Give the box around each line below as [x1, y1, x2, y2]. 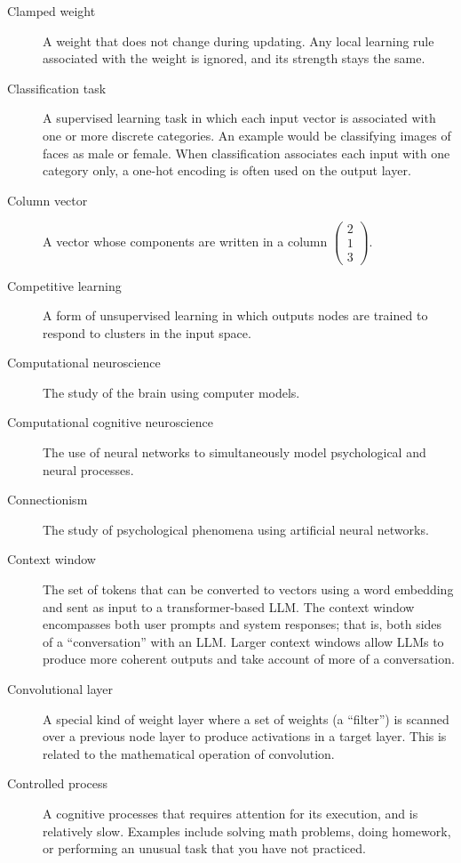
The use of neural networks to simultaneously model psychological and [43, 443, 426, 462]
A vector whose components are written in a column [43, 231, 328, 250]
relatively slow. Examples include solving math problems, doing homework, [43, 821, 451, 840]
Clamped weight [7, 2, 96, 20]
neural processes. [43, 460, 134, 479]
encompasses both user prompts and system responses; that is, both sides [43, 615, 442, 633]
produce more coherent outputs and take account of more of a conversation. [43, 649, 455, 668]
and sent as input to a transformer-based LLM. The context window [43, 597, 415, 616]
